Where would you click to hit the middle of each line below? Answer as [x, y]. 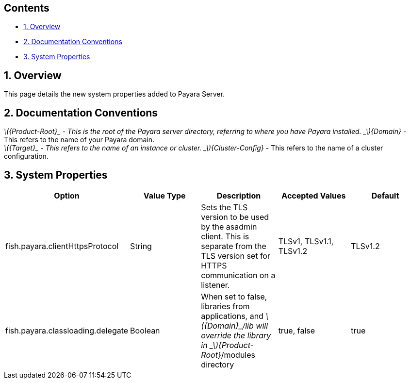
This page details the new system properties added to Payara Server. [114, 94]
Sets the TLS [224, 207]
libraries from [225, 306]
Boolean [145, 330]
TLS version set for [236, 256]
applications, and [232, 316]
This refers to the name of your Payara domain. [79, 140]
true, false [297, 330]
